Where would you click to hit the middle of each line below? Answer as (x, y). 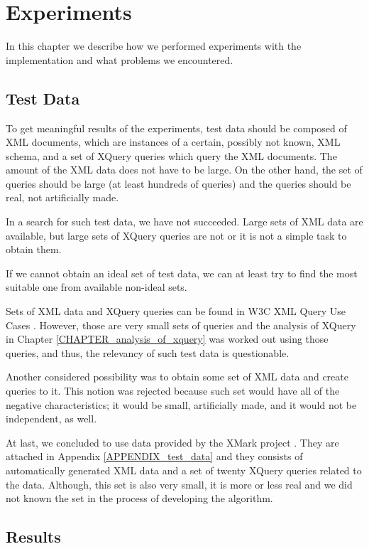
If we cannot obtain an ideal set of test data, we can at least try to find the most (182, 273)
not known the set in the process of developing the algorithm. (139, 498)
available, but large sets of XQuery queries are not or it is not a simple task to (176, 235)
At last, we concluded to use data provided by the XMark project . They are (172, 442)
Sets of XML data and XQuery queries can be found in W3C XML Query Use (176, 311)
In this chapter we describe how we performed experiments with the (154, 46)
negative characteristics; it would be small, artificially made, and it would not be (181, 404)
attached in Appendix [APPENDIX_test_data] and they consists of (154, 456)
